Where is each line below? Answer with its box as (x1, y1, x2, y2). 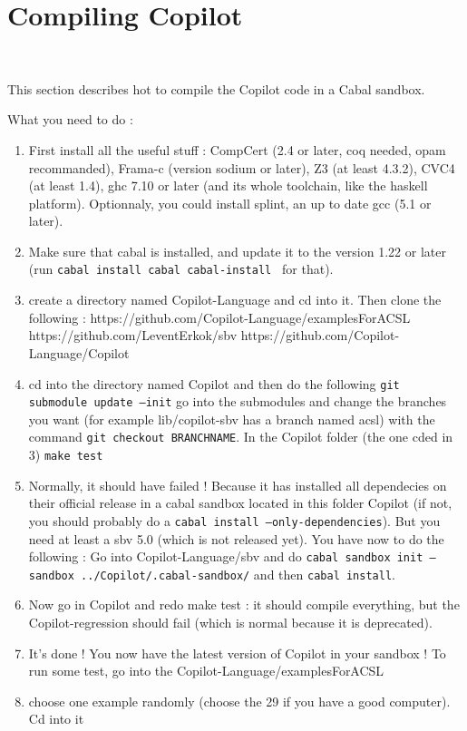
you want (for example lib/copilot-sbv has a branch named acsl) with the (28, 409, 435, 428)
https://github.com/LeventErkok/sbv (28, 326, 238, 345)
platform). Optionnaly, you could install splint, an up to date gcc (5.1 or (28, 193, 432, 212)
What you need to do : (7, 110, 133, 129)
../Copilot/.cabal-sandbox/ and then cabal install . (81, 564, 395, 583)
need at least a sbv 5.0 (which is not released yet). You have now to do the (28, 529, 444, 548)
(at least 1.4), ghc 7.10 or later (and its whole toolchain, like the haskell (28, 176, 428, 195)
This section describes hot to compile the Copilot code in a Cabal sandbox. (7, 79, 425, 98)
